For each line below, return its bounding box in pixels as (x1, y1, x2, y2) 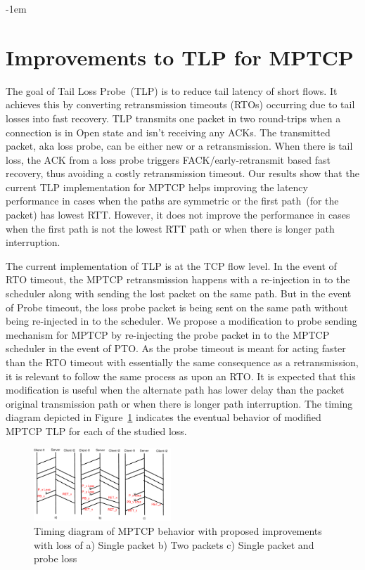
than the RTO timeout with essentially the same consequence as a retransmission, (6, 355, 359, 369)
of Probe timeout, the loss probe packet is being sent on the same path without (6, 299, 348, 314)
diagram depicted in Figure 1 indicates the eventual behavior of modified (6, 410, 321, 425)
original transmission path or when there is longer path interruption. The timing (6, 396, 353, 410)
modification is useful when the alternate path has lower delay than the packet (6, 382, 345, 397)
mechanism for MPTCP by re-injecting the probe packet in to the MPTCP (6, 327, 330, 342)
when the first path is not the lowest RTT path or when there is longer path (6, 221, 335, 235)
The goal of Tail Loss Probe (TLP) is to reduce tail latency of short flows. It (6, 83, 338, 98)
